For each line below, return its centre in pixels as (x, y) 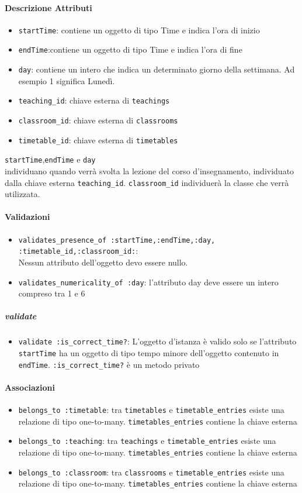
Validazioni (27, 217)
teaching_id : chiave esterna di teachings (94, 100)
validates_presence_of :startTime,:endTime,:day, (117, 240)
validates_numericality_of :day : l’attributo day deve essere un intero (148, 282)
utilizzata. (22, 194)
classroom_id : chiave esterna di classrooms (98, 120)
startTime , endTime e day (50, 159)
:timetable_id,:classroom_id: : (78, 251)
